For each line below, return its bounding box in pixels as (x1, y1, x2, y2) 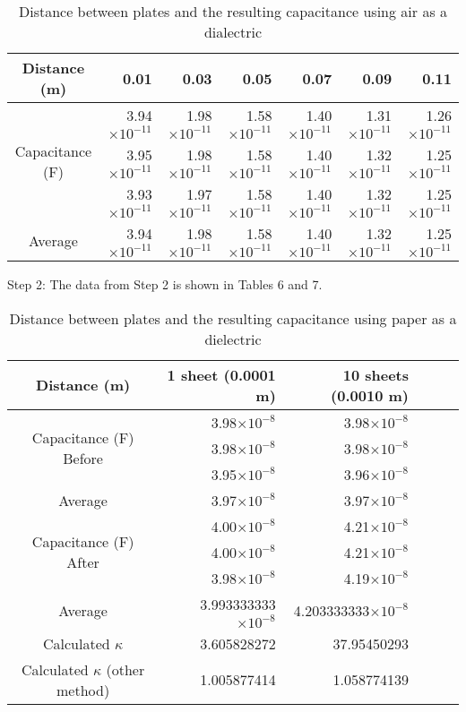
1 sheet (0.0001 (167, 364, 276, 385)
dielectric (204, 328, 262, 349)
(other (106, 658, 145, 680)
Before (63, 448, 103, 469)
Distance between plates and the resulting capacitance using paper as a (9, 307, 457, 329)
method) (56, 679, 110, 700)
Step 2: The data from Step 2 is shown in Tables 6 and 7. (7, 275, 323, 293)
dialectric (203, 21, 263, 42)
